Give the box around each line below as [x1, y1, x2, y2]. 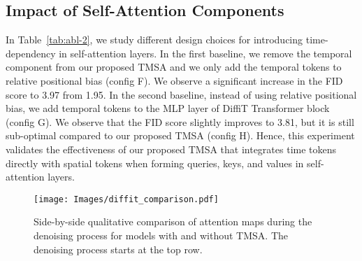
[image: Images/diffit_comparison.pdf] [34, 194, 219, 204]
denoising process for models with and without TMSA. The [34, 227, 289, 242]
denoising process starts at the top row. [34, 241, 203, 256]
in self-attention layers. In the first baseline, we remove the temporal [59, 45, 352, 60]
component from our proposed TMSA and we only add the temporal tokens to [6, 59, 342, 74]
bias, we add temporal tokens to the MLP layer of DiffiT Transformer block [6, 101, 330, 115]
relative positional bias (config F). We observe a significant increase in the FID [6, 73, 343, 87]
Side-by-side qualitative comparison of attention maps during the [34, 214, 312, 229]
